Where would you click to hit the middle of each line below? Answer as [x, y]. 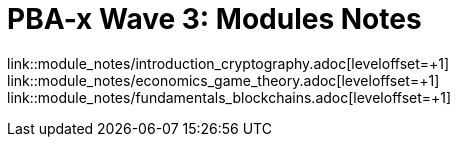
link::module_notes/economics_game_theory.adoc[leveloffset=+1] [223, 80]
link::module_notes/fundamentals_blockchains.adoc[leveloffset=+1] [229, 97]
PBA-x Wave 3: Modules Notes [214, 19]
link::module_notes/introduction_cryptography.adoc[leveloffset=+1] [228, 63]
